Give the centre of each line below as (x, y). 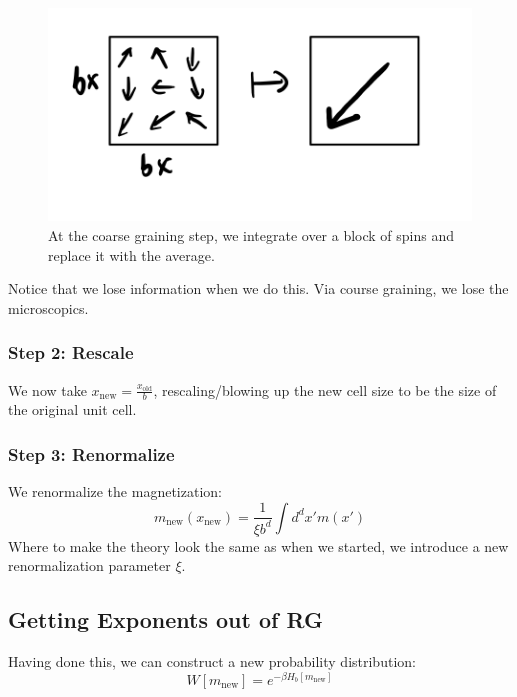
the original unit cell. (72, 409)
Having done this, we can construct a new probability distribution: (212, 661)
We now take (47, 389)
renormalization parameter (89, 565)
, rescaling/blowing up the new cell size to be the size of (325, 389)
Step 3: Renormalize (91, 453)
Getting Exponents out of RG (165, 619)
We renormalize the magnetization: (115, 491)
